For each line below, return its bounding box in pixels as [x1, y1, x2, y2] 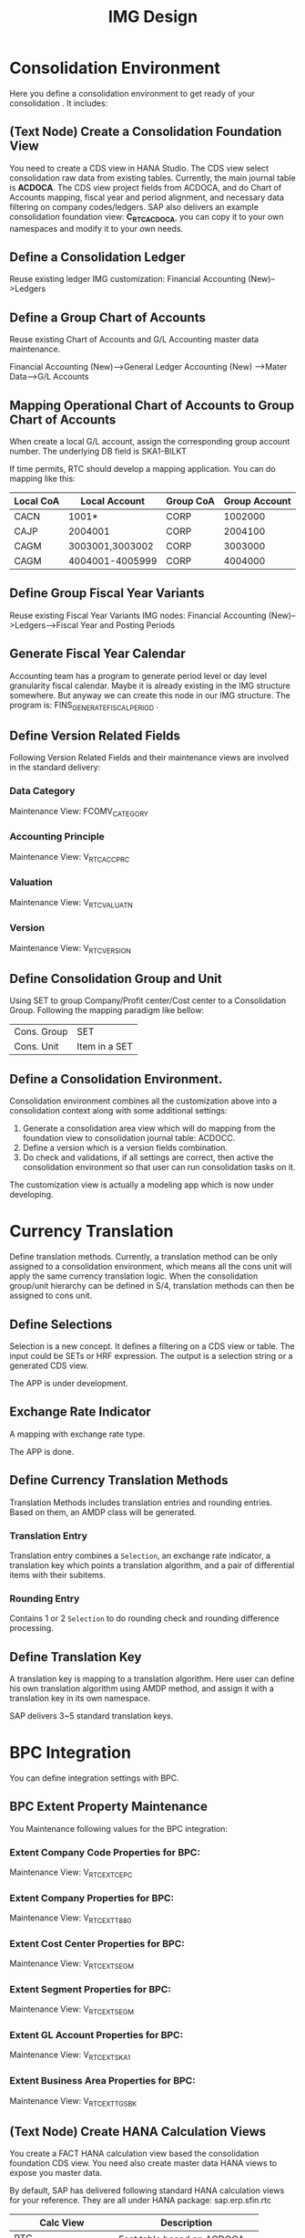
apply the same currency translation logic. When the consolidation [9, 1271, 259, 1281]
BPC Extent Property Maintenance [9, 1799, 208, 1814]
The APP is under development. [9, 1377, 128, 1388]
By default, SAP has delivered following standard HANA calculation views [9, 2185, 285, 2196]
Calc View [39, 2216, 85, 2229]
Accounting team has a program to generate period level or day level [9, 670, 267, 681]
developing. [9, 1189, 54, 1200]
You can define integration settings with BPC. [9, 1773, 179, 1783]
